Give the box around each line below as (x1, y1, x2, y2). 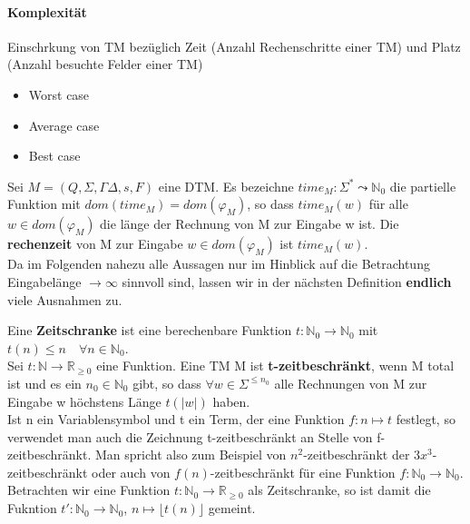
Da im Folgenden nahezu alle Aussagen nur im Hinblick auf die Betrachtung (7, 254, 430, 273)
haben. (212, 391, 250, 410)
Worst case (28, 84, 90, 104)
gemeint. (208, 499, 256, 518)
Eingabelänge (7, 272, 82, 291)
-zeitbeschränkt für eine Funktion (210, 462, 396, 481)
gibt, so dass (132, 373, 201, 392)
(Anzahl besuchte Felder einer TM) (7, 54, 203, 74)
